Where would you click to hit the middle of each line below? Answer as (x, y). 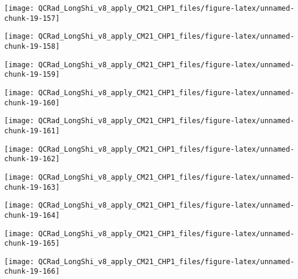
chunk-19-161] (32, 131)
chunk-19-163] (32, 187)
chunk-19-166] (32, 272)
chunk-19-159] (32, 75)
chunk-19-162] (32, 159)
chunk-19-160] (32, 103)
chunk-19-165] (32, 244)
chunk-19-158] (32, 46)
